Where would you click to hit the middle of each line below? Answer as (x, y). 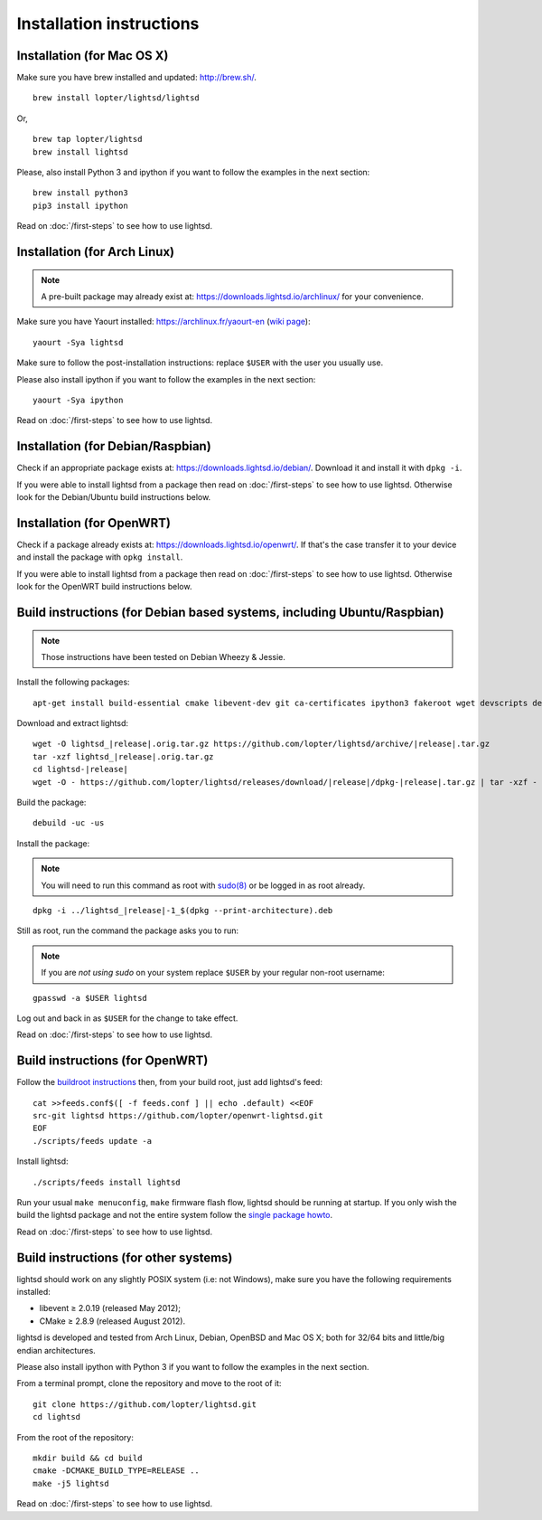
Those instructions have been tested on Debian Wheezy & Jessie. (164, 656)
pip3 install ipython (80, 205)
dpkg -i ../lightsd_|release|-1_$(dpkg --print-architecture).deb (183, 910)
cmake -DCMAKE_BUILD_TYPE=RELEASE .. (117, 1471)
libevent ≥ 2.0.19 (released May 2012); (110, 1308)
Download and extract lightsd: (72, 723)
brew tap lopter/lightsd (88, 139)
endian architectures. (56, 1350)
